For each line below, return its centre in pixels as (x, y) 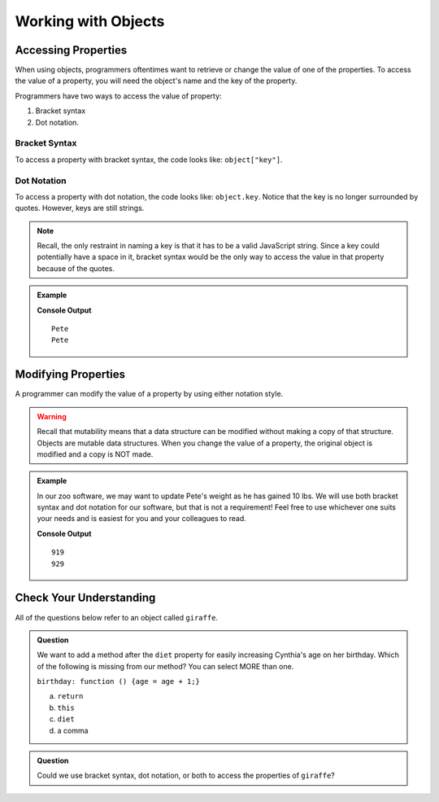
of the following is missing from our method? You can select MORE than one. (165, 666)
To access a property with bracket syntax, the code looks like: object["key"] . (149, 160)
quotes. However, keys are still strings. (80, 208)
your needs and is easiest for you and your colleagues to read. (142, 519)
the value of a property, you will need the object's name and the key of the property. (156, 81)
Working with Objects (90, 21)
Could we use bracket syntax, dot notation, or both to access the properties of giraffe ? (186, 776)
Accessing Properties (71, 50)
